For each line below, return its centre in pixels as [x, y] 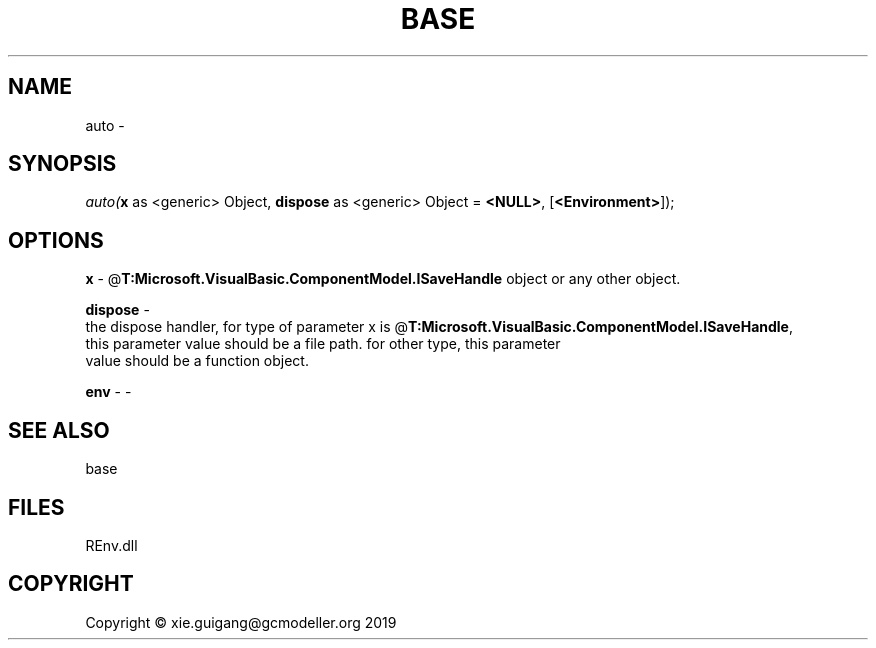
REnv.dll [111, 545]
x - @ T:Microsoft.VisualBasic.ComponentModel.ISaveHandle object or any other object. [383, 279]
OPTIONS [56, 240]
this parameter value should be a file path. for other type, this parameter [323, 344]
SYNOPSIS [62, 164]
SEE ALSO [59, 430]
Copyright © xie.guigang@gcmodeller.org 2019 [241, 622]
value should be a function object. [197, 361]
